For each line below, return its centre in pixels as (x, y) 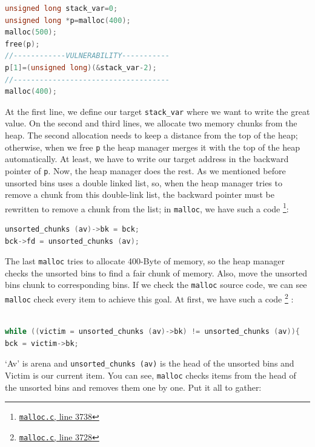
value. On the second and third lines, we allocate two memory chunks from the (151, 123)
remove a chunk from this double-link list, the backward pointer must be (140, 194)
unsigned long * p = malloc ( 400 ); (68, 20)
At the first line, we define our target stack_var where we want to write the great (157, 111)
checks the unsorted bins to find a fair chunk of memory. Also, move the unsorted (156, 272)
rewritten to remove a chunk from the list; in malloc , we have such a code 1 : (147, 207)
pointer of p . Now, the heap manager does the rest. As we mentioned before (145, 170)
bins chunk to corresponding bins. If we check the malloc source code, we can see (156, 285)
